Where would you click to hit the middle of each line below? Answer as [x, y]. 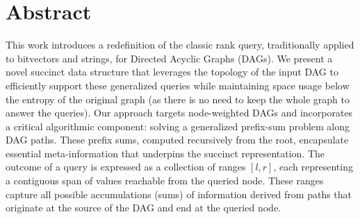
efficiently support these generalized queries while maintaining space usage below [178, 85]
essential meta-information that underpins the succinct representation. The [165, 153]
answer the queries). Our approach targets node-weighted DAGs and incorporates [179, 113]
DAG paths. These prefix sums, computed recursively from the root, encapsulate [177, 140]
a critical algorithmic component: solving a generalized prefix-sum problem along [178, 126]
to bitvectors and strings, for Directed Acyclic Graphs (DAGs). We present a [169, 58]
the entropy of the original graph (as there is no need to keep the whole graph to [178, 99]
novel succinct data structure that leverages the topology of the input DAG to [172, 72]
